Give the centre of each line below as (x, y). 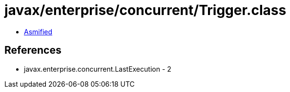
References (33, 50)
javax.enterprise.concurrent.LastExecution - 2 (98, 69)
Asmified (38, 31)
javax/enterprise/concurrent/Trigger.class (145, 10)
